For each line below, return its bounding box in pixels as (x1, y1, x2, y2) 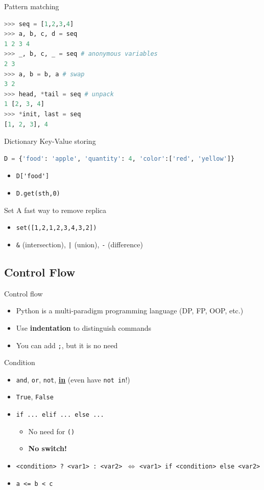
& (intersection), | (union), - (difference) (16, 239, 143, 249)
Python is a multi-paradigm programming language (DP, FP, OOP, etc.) (16, 305, 244, 316)
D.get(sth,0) (16, 189, 60, 197)
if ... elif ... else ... (16, 411, 104, 419)
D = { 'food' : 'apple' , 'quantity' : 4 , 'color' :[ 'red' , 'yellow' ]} (4, 155, 235, 162)
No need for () (28, 425, 75, 436)
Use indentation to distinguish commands (16, 322, 152, 333)
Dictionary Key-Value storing (4, 136, 96, 146)
